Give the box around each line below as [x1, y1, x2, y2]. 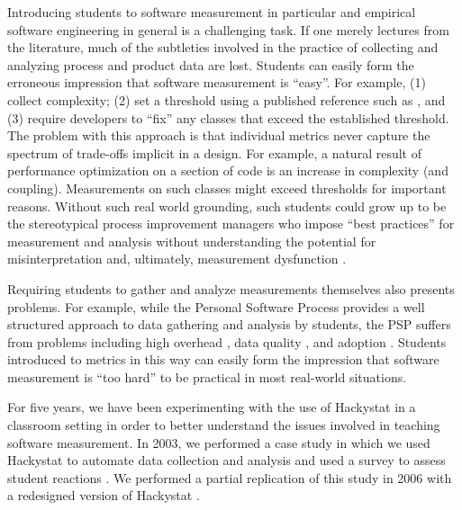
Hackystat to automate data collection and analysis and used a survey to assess [7, 451, 446, 470]
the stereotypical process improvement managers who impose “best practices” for [7, 214, 455, 233]
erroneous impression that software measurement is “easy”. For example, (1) [7, 73, 426, 92]
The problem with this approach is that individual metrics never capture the [7, 126, 430, 145]
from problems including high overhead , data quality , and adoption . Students [7, 332, 447, 351]
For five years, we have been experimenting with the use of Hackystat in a [7, 398, 416, 416]
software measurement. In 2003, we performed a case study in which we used [7, 433, 430, 452]
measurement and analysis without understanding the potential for [7, 231, 376, 250]
